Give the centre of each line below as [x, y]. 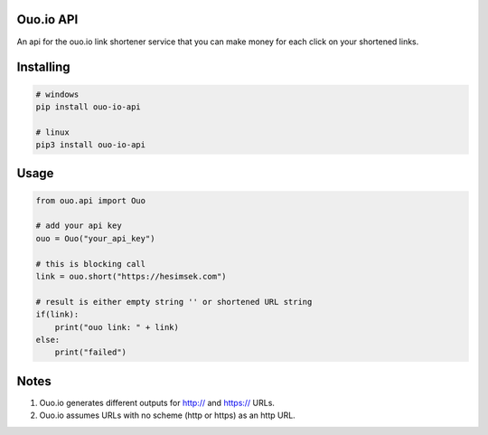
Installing [44, 67]
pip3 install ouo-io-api [91, 145]
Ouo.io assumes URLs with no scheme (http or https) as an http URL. [167, 415]
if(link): [57, 315]
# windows [57, 94]
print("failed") [90, 352]
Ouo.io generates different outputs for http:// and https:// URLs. [157, 402]
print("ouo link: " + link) [117, 327]
